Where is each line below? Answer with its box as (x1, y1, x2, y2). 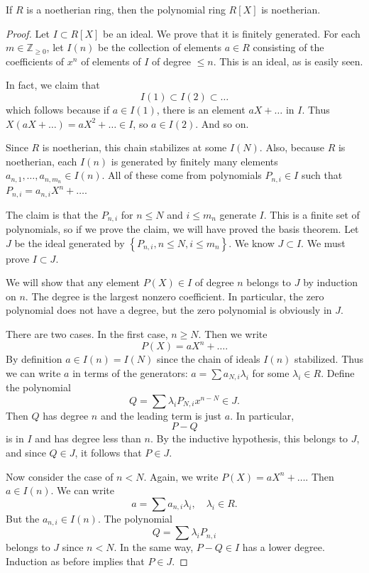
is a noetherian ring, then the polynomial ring (26, 2, 226, 16)
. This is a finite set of (263, 207, 360, 222)
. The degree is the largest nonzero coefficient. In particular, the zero (25, 288, 324, 303)
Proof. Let (6, 26, 50, 40)
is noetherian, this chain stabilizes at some (42, 140, 227, 155)
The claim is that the (6, 207, 98, 222)
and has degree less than (35, 431, 141, 446)
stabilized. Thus (294, 351, 363, 366)
